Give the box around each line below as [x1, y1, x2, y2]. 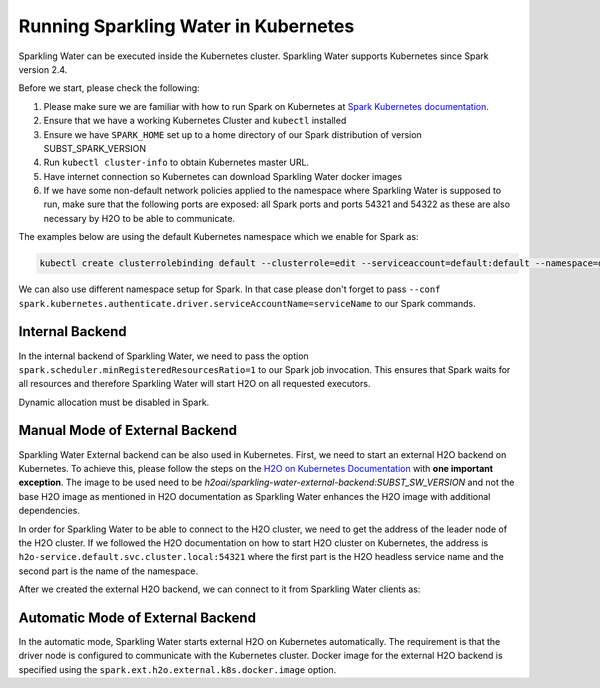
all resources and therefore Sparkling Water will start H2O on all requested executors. [18, 378, 371, 390]
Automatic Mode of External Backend [18, 609, 257, 626]
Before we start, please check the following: [18, 82, 200, 94]
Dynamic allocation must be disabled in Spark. [18, 396, 210, 408]
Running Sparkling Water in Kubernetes [18, 15, 355, 37]
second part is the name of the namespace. [18, 565, 199, 577]
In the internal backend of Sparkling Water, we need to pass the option [18, 350, 309, 362]
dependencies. [18, 505, 80, 517]
